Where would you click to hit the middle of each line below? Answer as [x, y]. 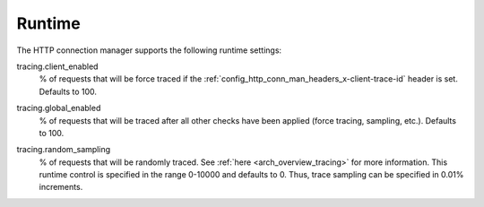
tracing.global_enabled [59, 108]
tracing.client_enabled [57, 66]
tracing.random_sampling [64, 150]
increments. [61, 187]
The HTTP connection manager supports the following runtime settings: [149, 50]
